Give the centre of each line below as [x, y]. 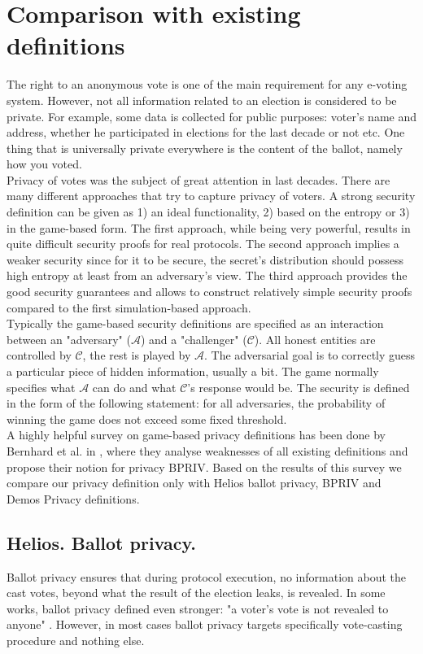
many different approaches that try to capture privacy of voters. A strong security [211, 196]
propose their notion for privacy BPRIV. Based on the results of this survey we [204, 467]
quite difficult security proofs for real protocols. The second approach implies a [203, 244]
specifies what [41, 387]
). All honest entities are [315, 339]
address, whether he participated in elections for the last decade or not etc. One [206, 132]
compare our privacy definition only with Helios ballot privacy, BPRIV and [194, 483]
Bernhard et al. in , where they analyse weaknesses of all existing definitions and [207, 450]
